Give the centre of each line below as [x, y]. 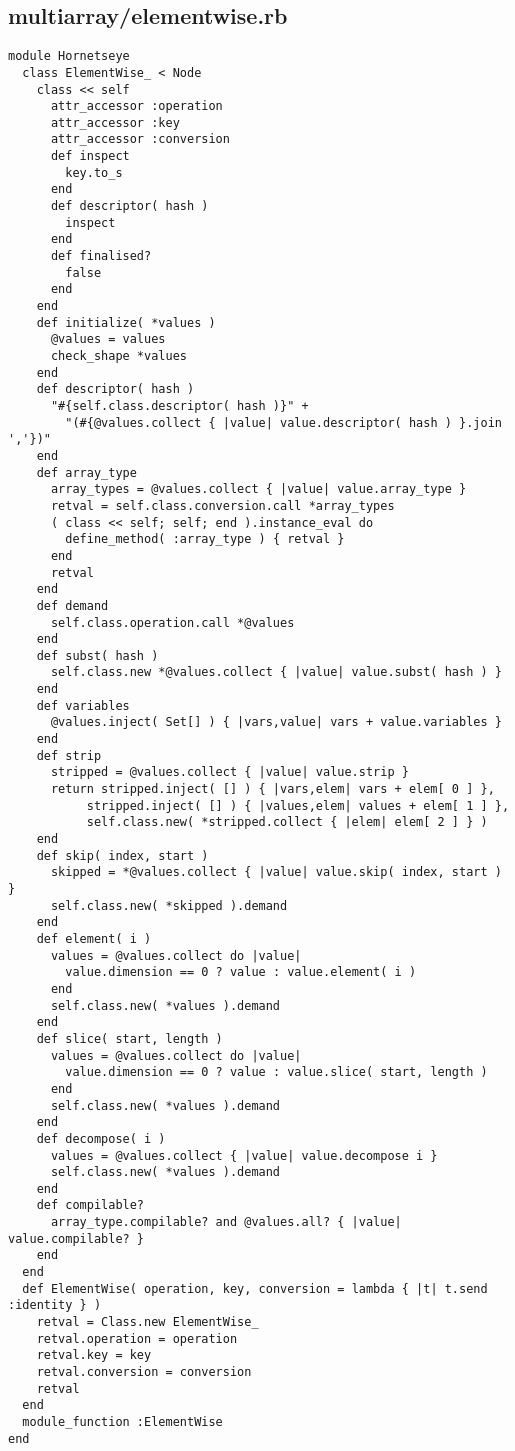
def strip [69, 755]
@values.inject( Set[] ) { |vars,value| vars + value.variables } [276, 722]
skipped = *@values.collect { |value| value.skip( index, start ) [276, 872]
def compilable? [90, 1205]
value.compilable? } [76, 1238]
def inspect [90, 156]
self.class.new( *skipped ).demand [169, 905]
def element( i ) [94, 938]
